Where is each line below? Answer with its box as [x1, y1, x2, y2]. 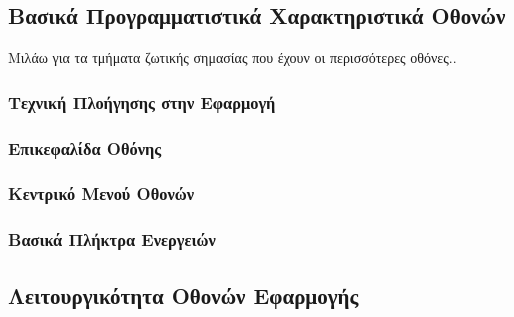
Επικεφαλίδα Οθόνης [8, 135, 162, 160]
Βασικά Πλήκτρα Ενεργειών [8, 227, 216, 252]
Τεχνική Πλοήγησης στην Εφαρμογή [8, 89, 276, 114]
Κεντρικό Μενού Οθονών [8, 181, 194, 206]
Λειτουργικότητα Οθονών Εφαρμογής [8, 279, 359, 310]
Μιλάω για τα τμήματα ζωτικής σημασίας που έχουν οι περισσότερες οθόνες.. [8, 47, 457, 68]
